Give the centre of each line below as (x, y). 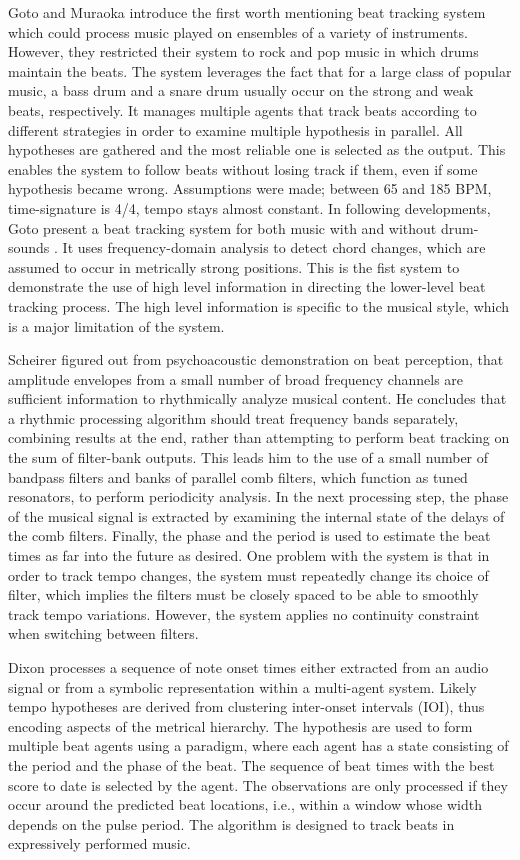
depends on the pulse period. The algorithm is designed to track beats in (231, 823)
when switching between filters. (103, 633)
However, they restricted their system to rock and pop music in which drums (243, 51)
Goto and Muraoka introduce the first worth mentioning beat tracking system (247, 12)
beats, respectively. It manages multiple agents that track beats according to (242, 109)
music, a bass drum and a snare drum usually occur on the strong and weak (241, 90)
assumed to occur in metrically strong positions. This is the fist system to (234, 266)
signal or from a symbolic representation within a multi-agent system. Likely (242, 686)
